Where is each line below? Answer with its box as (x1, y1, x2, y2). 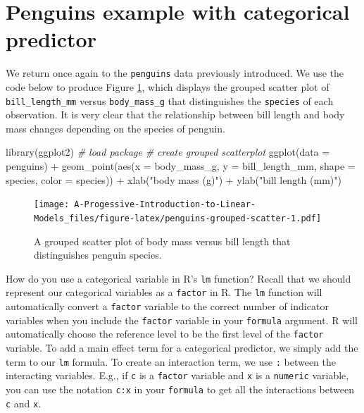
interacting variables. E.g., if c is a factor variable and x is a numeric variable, (6, 368, 349, 383)
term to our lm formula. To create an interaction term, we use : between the (6, 354, 336, 369)
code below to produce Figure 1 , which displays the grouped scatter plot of (6, 79, 330, 94)
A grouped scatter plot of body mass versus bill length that (34, 233, 291, 248)
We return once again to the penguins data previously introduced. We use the (6, 66, 344, 80)
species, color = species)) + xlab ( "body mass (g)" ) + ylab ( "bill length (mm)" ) (6, 172, 341, 187)
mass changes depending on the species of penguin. (6, 121, 225, 135)
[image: (34, 199, 70, 210)
